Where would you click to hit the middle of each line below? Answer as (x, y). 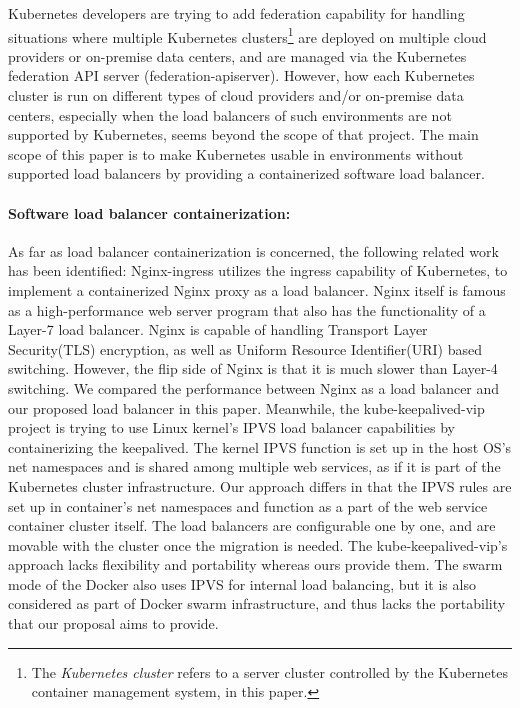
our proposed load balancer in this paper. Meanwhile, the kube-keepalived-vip (246, 407)
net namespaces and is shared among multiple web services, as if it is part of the (254, 466)
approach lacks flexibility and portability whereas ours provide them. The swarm (255, 564)
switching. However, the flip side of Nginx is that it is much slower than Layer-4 (253, 368)
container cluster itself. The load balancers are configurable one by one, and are (252, 525)
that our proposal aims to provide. (113, 623)
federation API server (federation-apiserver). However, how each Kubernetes (241, 75)
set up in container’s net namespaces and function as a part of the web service (248, 505)
